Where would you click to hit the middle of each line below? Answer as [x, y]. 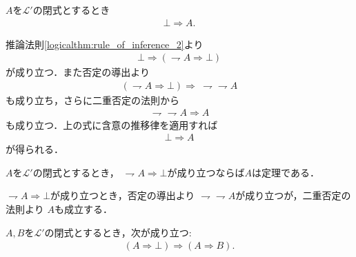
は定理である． [286, 172]
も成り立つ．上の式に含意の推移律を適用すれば [112, 124]
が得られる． [34, 149]
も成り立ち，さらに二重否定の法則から [92, 100]
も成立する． [83, 208]
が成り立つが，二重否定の [293, 195]
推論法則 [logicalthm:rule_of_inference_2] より [105, 44]
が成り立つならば [206, 172]
